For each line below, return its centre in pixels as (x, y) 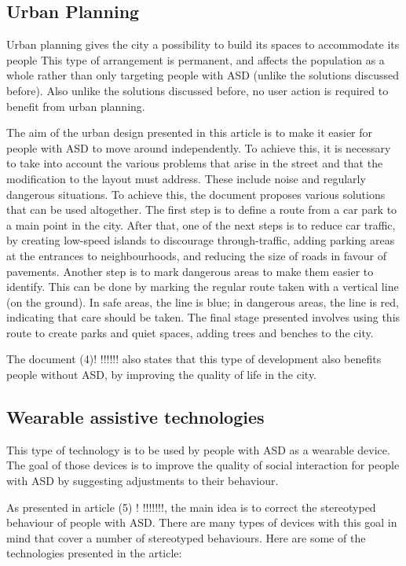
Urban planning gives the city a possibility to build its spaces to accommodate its (203, 44)
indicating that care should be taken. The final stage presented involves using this (203, 317)
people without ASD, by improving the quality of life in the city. (162, 375)
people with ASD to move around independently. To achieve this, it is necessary (199, 147)
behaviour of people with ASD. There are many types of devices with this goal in (202, 522)
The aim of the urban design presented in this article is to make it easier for (190, 132)
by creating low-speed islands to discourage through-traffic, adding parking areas (201, 240)
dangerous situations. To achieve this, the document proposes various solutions (196, 194)
